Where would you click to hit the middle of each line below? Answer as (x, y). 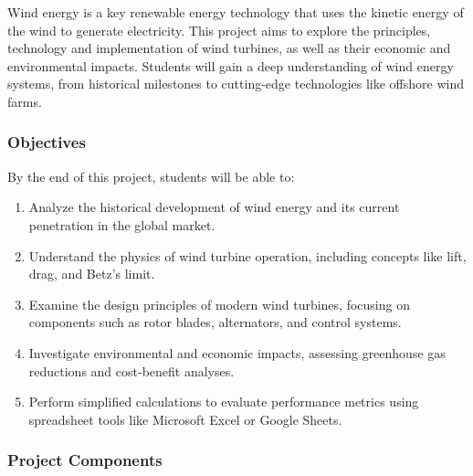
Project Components (85, 460)
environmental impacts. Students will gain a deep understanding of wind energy (231, 65)
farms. (25, 101)
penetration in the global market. (122, 224)
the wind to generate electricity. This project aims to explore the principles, (219, 30)
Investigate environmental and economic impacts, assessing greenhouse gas (237, 352)
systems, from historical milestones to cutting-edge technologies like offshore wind (236, 84)
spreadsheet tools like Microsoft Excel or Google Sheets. (185, 419)
